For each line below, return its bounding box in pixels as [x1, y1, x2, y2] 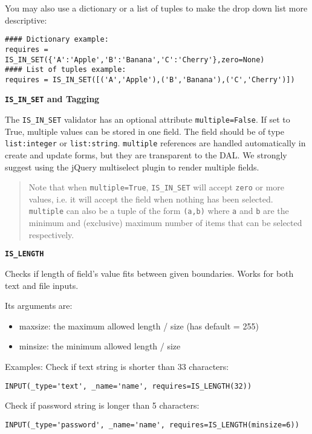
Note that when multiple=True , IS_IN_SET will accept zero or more [28, 181, 285, 193]
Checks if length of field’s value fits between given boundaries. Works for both [5, 267, 294, 279]
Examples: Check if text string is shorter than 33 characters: [5, 360, 229, 372]
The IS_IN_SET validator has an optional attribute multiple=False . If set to [5, 113, 290, 126]
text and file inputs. [5, 279, 79, 291]
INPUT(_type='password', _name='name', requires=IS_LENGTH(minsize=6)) [5, 420, 299, 429]
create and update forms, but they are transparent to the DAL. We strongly [5, 149, 287, 161]
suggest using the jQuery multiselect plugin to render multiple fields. [5, 160, 259, 173]
